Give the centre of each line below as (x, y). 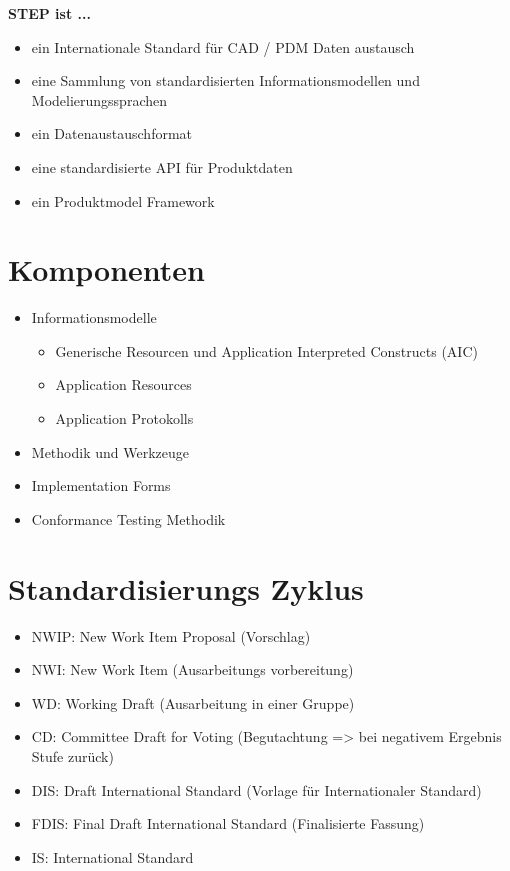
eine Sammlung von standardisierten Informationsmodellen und (225, 80)
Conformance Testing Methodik (128, 518)
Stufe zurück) (72, 755)
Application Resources (123, 384)
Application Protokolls (124, 418)
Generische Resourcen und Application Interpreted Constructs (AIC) (266, 350)
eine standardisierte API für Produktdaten (162, 166)
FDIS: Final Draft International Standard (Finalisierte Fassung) (228, 823)
